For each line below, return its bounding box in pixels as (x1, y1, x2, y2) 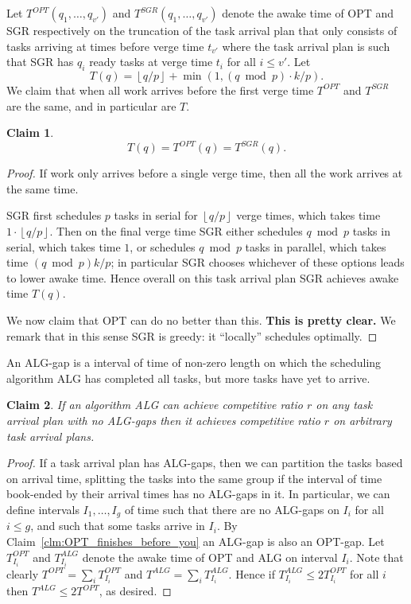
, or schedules (130, 238, 196, 255)
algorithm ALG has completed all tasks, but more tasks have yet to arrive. (6, 369, 370, 386)
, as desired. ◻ (99, 583, 172, 599)
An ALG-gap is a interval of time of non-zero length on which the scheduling (6, 354, 382, 371)
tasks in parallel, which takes (245, 238, 386, 255)
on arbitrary (333, 411, 392, 428)
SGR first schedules (6, 207, 102, 224)
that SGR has (6, 53, 74, 70)
